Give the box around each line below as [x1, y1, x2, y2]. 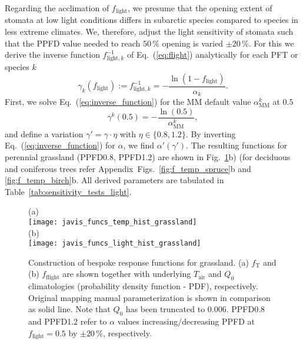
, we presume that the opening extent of [128, 2, 272, 14]
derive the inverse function [5, 48, 100, 61]
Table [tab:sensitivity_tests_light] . [5, 185, 132, 197]
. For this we [248, 37, 294, 49]
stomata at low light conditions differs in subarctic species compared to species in [5, 14, 298, 26]
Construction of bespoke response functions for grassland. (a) [28, 256, 249, 268]
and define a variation [5, 127, 84, 140]
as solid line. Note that [28, 303, 111, 315]
